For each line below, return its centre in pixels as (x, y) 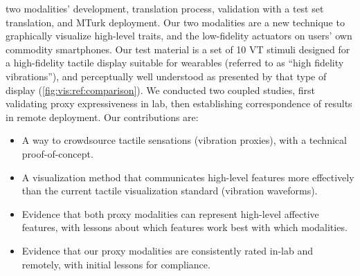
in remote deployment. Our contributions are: (102, 117)
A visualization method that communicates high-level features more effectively (188, 177)
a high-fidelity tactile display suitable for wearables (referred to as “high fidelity (175, 63)
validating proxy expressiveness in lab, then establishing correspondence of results (179, 103)
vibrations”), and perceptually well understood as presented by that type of (166, 76)
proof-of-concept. (57, 153)
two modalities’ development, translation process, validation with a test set (165, 8)
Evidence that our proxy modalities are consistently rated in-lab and (168, 250)
